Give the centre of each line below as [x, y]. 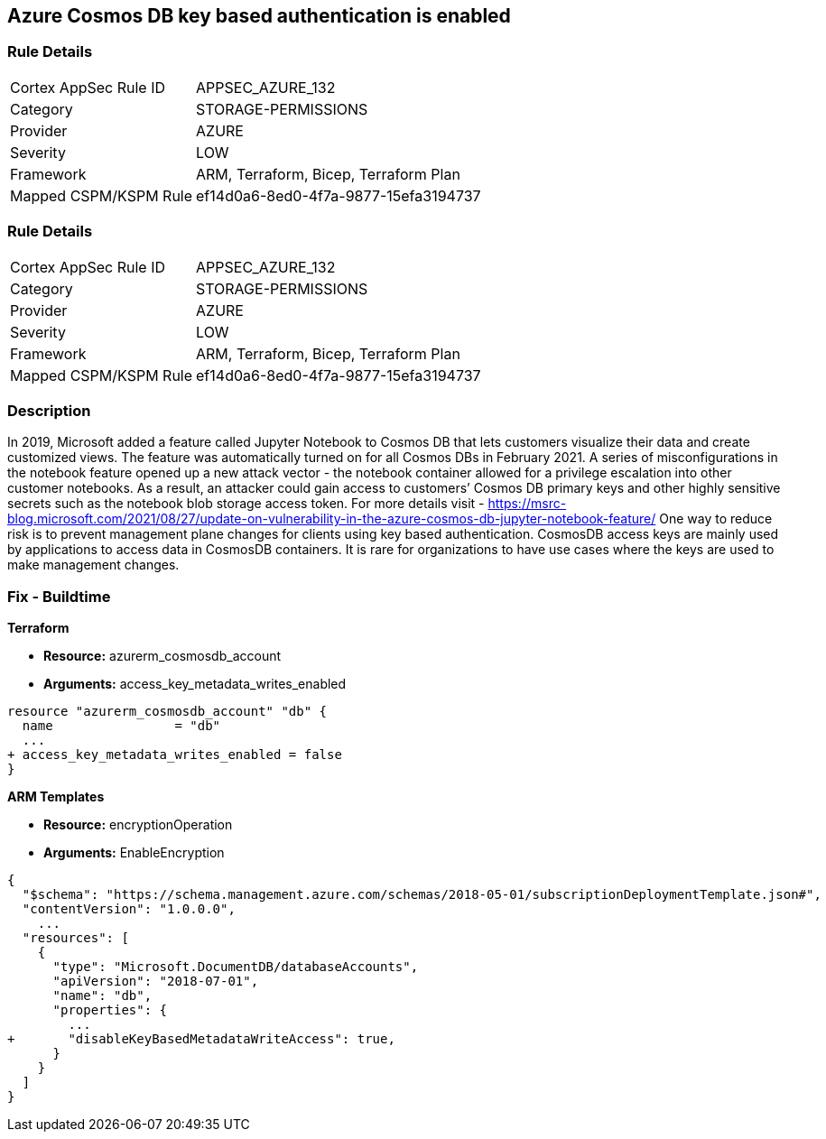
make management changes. [93, 565]
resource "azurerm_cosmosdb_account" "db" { [167, 712]
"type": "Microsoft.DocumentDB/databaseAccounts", [236, 967]
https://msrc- [527, 504]
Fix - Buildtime [59, 596]
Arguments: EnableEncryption [134, 853]
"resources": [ [75, 938]
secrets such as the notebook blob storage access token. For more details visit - [246, 504]
